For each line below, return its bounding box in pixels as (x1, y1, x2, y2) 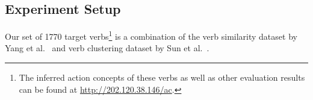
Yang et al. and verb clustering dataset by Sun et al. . (5, 42, 209, 54)
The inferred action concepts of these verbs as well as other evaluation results (19, 71, 305, 84)
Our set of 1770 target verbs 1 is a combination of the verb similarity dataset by (5, 28, 297, 42)
